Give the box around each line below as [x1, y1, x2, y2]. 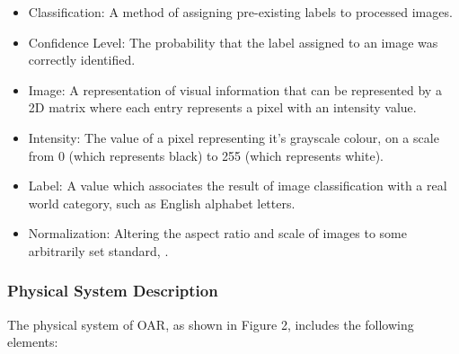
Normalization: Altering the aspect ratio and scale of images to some [28, 224, 407, 243]
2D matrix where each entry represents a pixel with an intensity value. [28, 98, 417, 117]
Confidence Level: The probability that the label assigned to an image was [28, 32, 438, 51]
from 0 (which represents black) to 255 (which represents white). [28, 146, 384, 164]
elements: [7, 332, 58, 351]
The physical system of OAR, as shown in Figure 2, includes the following [7, 314, 414, 333]
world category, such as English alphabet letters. [28, 193, 296, 212]
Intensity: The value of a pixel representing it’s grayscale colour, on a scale [28, 128, 439, 146]
